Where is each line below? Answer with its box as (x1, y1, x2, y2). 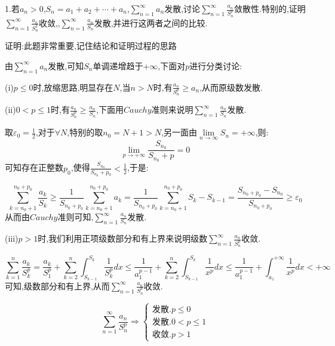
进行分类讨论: (189, 59, 242, 72)
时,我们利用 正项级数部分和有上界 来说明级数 (38, 232, 208, 245)
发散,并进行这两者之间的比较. (94, 16, 208, 29)
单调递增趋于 (93, 59, 143, 72)
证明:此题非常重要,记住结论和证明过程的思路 (5, 39, 177, 52)
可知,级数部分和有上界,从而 (5, 279, 110, 292)
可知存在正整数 (5, 161, 63, 174)
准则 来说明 (151, 103, 193, 116)
